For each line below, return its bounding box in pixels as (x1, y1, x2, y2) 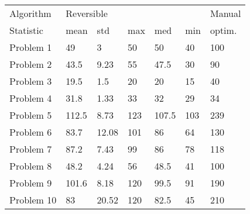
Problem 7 (9, 142, 52, 156)
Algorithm (9, 6, 52, 20)
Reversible (66, 6, 108, 20)
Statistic (9, 23, 43, 37)
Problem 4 (9, 91, 52, 105)
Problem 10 (9, 193, 57, 206)
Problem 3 (9, 74, 52, 88)
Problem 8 (9, 159, 52, 172)
